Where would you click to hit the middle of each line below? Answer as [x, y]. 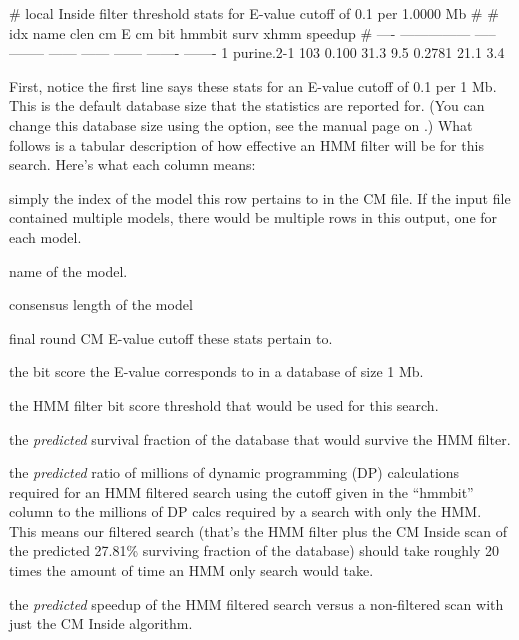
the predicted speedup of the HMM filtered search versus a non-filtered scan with [256, 603]
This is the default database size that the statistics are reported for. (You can [247, 105]
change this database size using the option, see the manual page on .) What [241, 124]
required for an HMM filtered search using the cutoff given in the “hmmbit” [241, 491]
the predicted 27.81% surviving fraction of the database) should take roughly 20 [254, 550]
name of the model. [68, 270]
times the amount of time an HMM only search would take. [191, 570]
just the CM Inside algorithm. [101, 623]
